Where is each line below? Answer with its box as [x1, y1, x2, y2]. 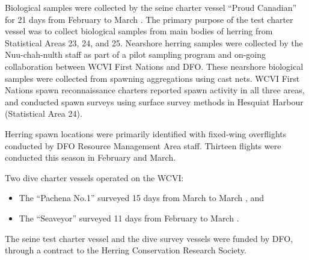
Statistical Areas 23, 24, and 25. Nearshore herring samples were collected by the [5, 36, 303, 49]
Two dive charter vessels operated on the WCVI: [5, 171, 184, 184]
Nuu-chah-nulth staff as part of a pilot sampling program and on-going [5, 48, 266, 61]
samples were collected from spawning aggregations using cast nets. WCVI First [5, 72, 300, 84]
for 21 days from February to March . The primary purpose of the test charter [5, 13, 293, 25]
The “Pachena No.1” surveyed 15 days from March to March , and [19, 191, 265, 204]
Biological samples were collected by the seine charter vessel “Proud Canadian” [5, 1, 297, 13]
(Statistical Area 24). [5, 107, 82, 120]
